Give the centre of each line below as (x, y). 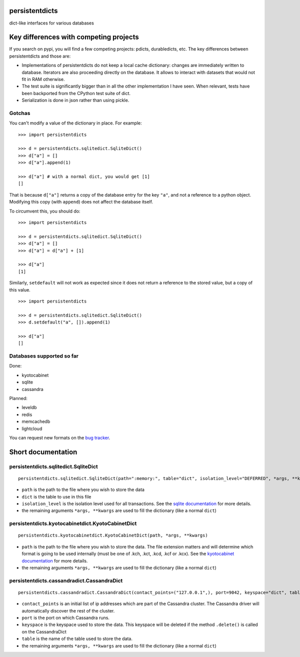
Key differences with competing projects (74, 37)
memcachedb (36, 421)
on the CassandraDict (44, 631)
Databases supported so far (44, 356)
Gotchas (20, 113)
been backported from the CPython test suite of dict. (76, 93)
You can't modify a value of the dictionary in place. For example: (75, 123)
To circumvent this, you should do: (45, 211)
